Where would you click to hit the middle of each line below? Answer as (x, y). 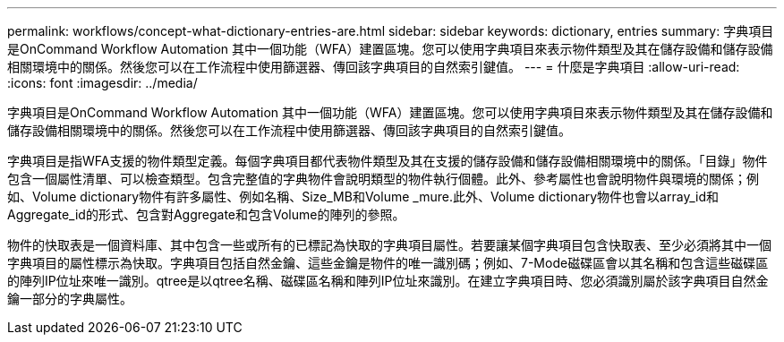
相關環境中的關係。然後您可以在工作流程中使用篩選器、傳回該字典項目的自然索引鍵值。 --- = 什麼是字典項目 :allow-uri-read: (374, 67)
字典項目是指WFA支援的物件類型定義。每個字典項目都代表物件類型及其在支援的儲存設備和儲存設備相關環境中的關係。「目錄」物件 (388, 161)
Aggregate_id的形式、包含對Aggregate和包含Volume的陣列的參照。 (206, 214)
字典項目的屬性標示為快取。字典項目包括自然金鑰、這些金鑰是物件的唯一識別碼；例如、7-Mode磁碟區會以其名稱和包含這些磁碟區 (388, 263)
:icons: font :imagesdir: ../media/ (102, 83)
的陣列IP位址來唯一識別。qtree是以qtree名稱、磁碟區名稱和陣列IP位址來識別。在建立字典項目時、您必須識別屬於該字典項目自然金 (388, 281)
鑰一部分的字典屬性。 (70, 299)
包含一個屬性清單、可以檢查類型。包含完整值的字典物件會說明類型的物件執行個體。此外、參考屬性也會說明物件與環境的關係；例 (383, 179)
